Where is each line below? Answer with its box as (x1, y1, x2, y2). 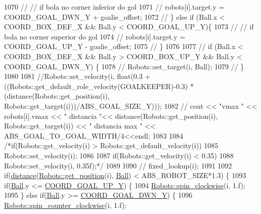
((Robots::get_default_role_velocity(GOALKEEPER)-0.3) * (4, 80, 194, 91)
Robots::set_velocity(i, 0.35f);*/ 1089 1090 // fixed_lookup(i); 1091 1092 (4, 160, 232, 170)
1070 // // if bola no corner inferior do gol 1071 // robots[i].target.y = (4, 2, 225, 12)
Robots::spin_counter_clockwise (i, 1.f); (4, 199, 127, 210)
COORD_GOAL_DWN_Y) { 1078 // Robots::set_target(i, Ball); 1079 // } (4, 61, 244, 71)
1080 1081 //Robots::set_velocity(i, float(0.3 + (4, 71, 151, 81)
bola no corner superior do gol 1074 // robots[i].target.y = (4, 31, 186, 41)
